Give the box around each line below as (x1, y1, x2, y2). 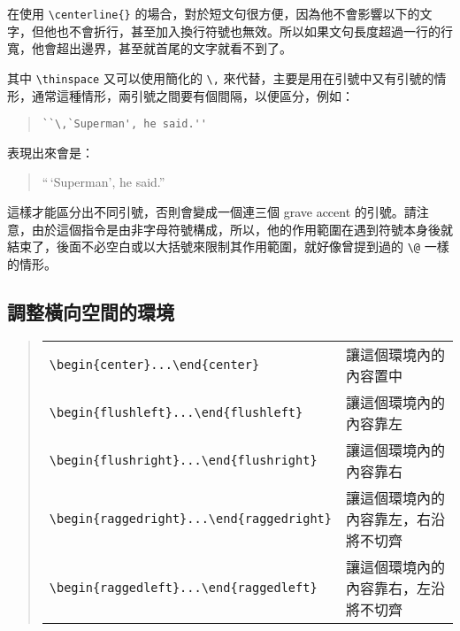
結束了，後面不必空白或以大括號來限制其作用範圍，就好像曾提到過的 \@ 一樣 (7, 237, 449, 256)
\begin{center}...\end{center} (49, 357, 260, 372)
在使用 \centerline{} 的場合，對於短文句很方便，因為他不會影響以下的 (7, 4, 420, 22)
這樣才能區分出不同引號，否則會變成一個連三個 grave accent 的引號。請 (7, 202, 417, 220)
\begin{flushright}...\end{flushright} (49, 452, 318, 467)
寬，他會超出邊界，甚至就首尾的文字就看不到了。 (7, 39, 292, 58)
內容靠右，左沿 (345, 577, 445, 598)
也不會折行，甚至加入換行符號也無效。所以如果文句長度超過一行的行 (56, 21, 453, 40)
